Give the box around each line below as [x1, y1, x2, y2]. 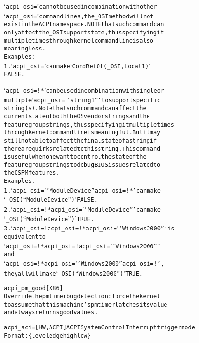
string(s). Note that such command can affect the [4, 105, 147, 112]
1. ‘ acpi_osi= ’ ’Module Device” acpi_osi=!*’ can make [4, 184, 161, 195]
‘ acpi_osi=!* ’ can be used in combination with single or [4, 84, 165, 95]
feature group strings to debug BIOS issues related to [4, 161, 161, 168]
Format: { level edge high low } [4, 332, 91, 339]
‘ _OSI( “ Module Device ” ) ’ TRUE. [4, 213, 94, 223]
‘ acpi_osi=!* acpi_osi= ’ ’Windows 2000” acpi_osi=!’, [4, 258, 164, 268]
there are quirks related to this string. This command [4, 145, 161, 152]
